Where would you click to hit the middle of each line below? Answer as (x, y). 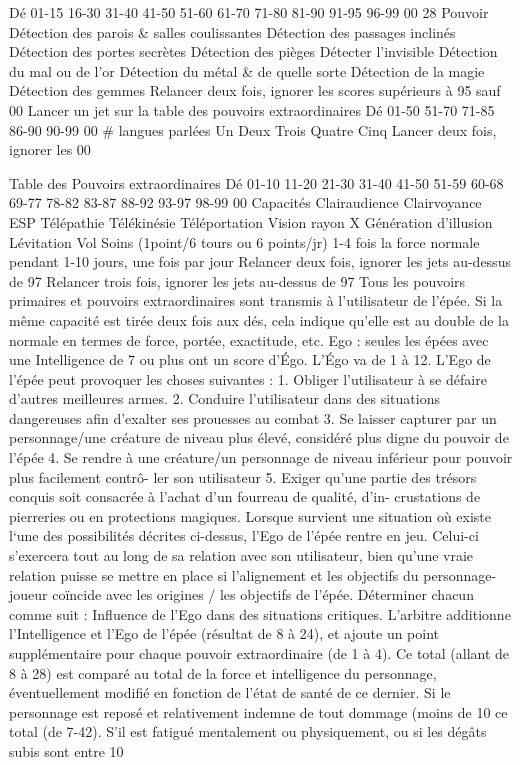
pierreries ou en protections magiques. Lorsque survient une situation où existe (250, 515)
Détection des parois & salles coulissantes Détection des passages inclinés (232, 31)
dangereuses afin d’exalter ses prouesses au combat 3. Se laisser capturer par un (253, 417)
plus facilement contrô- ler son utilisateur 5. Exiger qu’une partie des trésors (243, 476)
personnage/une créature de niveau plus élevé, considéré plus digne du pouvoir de (259, 437)
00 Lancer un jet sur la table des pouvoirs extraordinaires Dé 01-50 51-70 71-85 (252, 109)
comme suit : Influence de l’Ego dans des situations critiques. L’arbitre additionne (260, 613)
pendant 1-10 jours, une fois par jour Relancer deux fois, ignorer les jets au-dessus (260, 261)
